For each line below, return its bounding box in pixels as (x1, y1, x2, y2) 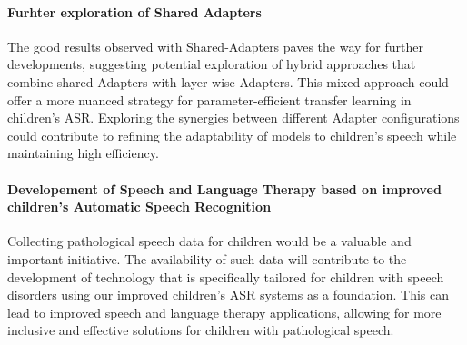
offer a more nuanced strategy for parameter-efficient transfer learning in (7, 90, 412, 109)
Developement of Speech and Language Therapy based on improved (7, 179, 442, 198)
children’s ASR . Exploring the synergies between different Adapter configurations (7, 108, 460, 127)
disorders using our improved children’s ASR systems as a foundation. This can (7, 285, 450, 304)
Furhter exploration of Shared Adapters (7, 2, 262, 21)
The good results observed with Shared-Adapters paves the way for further (7, 36, 423, 55)
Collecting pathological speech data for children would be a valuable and (7, 232, 412, 251)
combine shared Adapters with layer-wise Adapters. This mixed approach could (7, 72, 449, 91)
